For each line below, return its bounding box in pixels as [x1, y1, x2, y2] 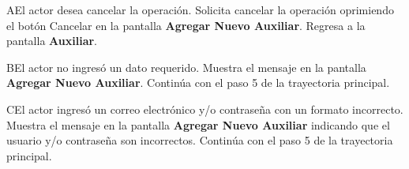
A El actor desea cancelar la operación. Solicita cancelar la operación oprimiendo [6, 2, 394, 17]
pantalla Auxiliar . [6, 32, 98, 49]
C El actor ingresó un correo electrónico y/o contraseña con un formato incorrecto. [6, 100, 403, 117]
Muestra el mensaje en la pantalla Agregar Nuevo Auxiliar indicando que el [6, 116, 390, 133]
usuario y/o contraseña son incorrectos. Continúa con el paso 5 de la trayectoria [6, 132, 393, 148]
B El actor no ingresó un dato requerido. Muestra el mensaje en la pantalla [6, 58, 366, 75]
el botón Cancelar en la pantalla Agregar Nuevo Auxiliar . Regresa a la [6, 17, 366, 33]
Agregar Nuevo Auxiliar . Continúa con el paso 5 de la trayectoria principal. [6, 74, 390, 91]
